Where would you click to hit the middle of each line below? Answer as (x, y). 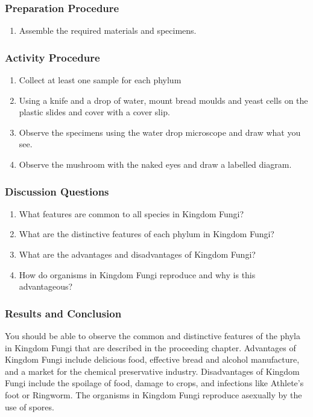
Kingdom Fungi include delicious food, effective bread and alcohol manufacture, (152, 359)
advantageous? (46, 286)
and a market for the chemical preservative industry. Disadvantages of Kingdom (152, 371)
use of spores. (30, 406)
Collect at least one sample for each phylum (100, 80)
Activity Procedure (52, 57)
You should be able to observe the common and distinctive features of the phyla (153, 336)
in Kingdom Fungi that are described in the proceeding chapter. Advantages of (150, 347)
